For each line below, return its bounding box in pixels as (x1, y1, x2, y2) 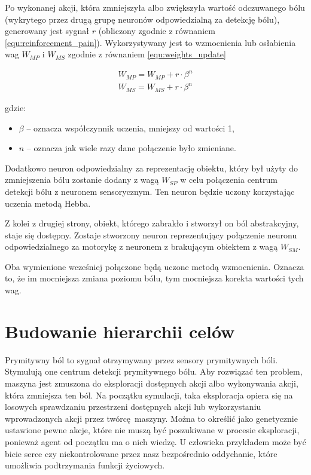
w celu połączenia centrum (180, 173, 278, 186)
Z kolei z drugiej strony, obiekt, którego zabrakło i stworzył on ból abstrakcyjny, (5, 217, 299, 229)
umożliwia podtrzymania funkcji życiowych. (5, 459, 165, 471)
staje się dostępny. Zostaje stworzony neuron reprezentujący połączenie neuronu (5, 228, 297, 241)
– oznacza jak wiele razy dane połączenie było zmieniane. (26, 142, 236, 154)
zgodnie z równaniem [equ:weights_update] (68, 48, 226, 60)
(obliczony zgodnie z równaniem (98, 24, 215, 37)
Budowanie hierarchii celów (5, 318, 235, 343)
